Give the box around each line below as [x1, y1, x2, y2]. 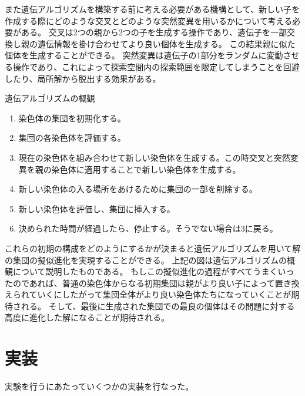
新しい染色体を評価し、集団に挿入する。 [18, 202, 175, 214]
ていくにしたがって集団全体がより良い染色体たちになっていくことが [29, 288, 291, 301]
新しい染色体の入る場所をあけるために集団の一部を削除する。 [18, 183, 257, 195]
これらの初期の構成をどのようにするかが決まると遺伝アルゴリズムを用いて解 [5, 242, 301, 254]
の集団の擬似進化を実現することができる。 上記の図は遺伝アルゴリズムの [5, 253, 287, 266]
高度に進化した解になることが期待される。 [5, 311, 169, 324]
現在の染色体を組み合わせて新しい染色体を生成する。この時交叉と [18, 151, 274, 163]
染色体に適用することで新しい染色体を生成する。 [51, 163, 241, 175]
